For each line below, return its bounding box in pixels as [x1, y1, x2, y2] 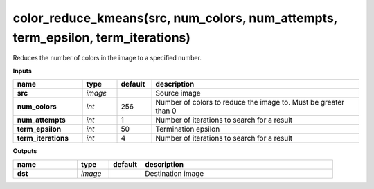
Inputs [12, 66, 33, 75]
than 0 [155, 106, 177, 116]
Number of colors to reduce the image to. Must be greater [155, 98, 345, 107]
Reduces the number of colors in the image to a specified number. [12, 54, 202, 62]
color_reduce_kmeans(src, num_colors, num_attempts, [12, 10, 338, 26]
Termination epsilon [155, 125, 220, 134]
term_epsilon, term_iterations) [12, 30, 190, 45]
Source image [155, 89, 201, 98]
